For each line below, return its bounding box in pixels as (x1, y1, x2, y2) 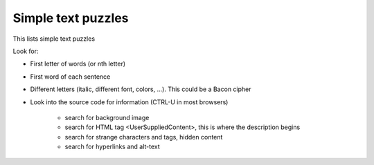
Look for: (12, 47, 39, 55)
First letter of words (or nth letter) (30, 59, 126, 68)
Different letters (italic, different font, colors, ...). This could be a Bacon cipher (30, 85, 252, 93)
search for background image (64, 113, 150, 122)
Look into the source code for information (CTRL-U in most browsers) (30, 97, 229, 106)
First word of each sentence (30, 72, 111, 81)
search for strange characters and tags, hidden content (64, 133, 223, 141)
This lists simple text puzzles (12, 35, 96, 43)
